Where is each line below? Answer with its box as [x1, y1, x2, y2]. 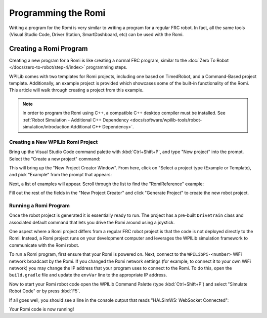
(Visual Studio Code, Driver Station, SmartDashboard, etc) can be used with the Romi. [9, 31, 184, 37]
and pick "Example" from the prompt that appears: [9, 172, 112, 178]
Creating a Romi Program [9, 44, 88, 53]
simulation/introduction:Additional [22, 123, 91, 129]
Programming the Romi [9, 7, 106, 18]
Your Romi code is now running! [9, 306, 74, 312]
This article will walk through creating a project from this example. [9, 87, 144, 93]
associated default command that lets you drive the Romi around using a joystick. [9, 219, 175, 225]
